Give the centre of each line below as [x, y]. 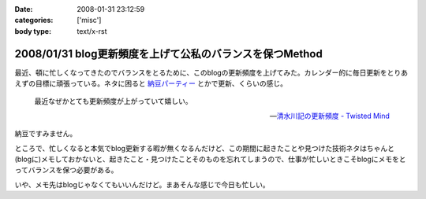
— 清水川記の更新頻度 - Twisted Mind [329, 116]
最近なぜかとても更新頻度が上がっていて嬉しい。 [113, 101]
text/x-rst [92, 31]
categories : [34, 20]
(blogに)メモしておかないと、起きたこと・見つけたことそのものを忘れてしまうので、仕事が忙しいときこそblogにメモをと [210, 159]
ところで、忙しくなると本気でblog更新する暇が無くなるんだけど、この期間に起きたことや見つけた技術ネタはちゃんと [204, 148]
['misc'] [89, 20]
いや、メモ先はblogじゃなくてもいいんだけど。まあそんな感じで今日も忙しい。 [142, 184]
